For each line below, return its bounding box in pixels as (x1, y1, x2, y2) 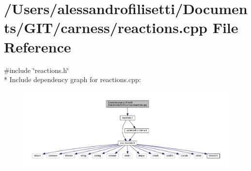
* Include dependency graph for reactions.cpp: (4, 74, 141, 85)
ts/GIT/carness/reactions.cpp (4, 17, 207, 37)
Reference (4, 36, 71, 56)
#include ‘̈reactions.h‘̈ (4, 65, 69, 75)
